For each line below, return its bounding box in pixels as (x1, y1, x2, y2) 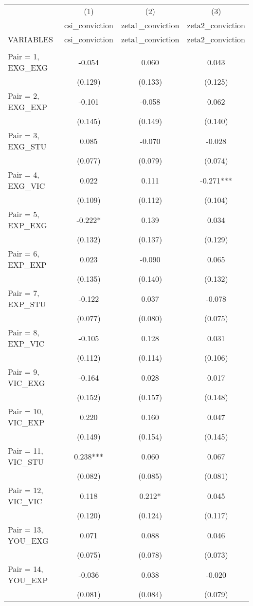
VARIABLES (8, 34, 53, 45)
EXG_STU (8, 141, 47, 152)
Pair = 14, (8, 563, 43, 574)
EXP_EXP (8, 259, 47, 270)
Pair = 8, (8, 327, 39, 338)
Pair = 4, (8, 169, 39, 180)
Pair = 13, (8, 524, 43, 535)
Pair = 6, (8, 248, 39, 259)
